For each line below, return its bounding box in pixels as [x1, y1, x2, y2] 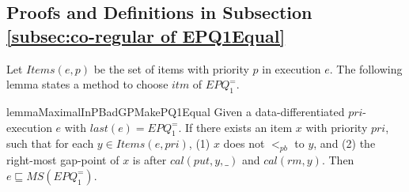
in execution [262, 60, 321, 77]
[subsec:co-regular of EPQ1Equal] [6, 23, 286, 47]
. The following [329, 60, 403, 77]
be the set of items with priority [93, 60, 249, 77]
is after [132, 152, 167, 168]
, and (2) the [313, 135, 376, 152]
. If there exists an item [178, 119, 293, 135]
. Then [321, 152, 354, 168]
